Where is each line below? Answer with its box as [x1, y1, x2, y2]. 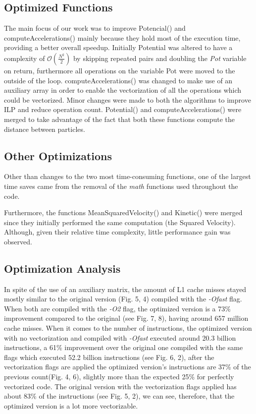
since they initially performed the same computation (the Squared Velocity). [4, 217, 236, 227]
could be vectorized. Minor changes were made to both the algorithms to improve [4, 94, 251, 105]
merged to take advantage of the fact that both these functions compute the [4, 114, 235, 124]
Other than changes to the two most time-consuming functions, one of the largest [4, 171, 251, 181]
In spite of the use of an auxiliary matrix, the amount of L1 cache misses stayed [4, 284, 247, 294]
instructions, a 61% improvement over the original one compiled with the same [4, 342, 243, 353]
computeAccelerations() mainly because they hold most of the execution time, [4, 32, 241, 43]
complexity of [4, 53, 45, 63]
